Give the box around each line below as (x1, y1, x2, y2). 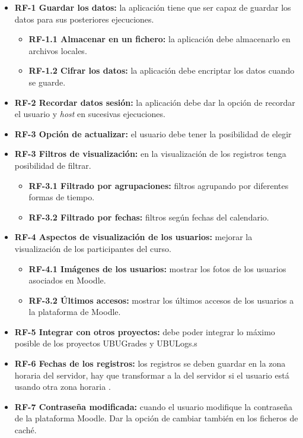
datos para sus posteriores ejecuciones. (14, 12, 154, 25)
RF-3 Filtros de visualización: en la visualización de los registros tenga (14, 147, 286, 160)
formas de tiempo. (28, 191, 95, 203)
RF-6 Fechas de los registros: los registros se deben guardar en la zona (14, 357, 286, 370)
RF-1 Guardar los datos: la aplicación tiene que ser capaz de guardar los (14, 1, 291, 13)
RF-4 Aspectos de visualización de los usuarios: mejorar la (14, 231, 253, 243)
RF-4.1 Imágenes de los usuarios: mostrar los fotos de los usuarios (28, 262, 286, 275)
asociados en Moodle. (28, 274, 106, 286)
